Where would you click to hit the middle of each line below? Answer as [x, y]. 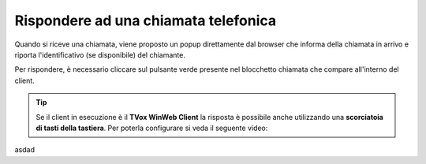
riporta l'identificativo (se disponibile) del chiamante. [100, 54]
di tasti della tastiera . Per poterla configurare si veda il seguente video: [152, 128]
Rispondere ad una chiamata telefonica [146, 20]
